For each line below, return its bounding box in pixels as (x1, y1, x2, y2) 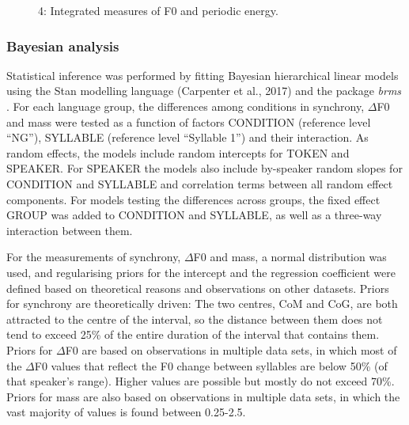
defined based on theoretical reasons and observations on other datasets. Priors (6, 279, 389, 296)
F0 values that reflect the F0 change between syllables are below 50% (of (34, 357, 388, 374)
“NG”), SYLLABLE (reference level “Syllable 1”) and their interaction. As (6, 129, 369, 146)
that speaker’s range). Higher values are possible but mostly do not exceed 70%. (6, 373, 395, 389)
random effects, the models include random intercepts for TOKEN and (6, 144, 350, 161)
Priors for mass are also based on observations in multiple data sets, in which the (6, 388, 400, 404)
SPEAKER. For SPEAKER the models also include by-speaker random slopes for (6, 160, 403, 176)
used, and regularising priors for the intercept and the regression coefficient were (6, 264, 396, 280)
